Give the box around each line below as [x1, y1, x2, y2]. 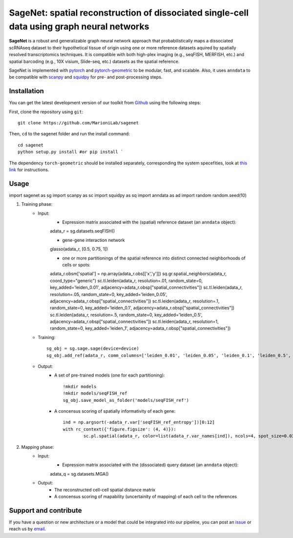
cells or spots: [62, 261, 91, 268]
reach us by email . [9, 526, 46, 532]
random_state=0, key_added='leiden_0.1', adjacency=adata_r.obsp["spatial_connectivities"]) [50, 305, 234, 311]
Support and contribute [9, 506, 82, 515]
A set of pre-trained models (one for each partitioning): [54, 372, 166, 378]
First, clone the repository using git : [9, 109, 84, 115]
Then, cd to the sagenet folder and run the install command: [9, 131, 130, 137]
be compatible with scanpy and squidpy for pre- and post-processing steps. [9, 74, 163, 80]
